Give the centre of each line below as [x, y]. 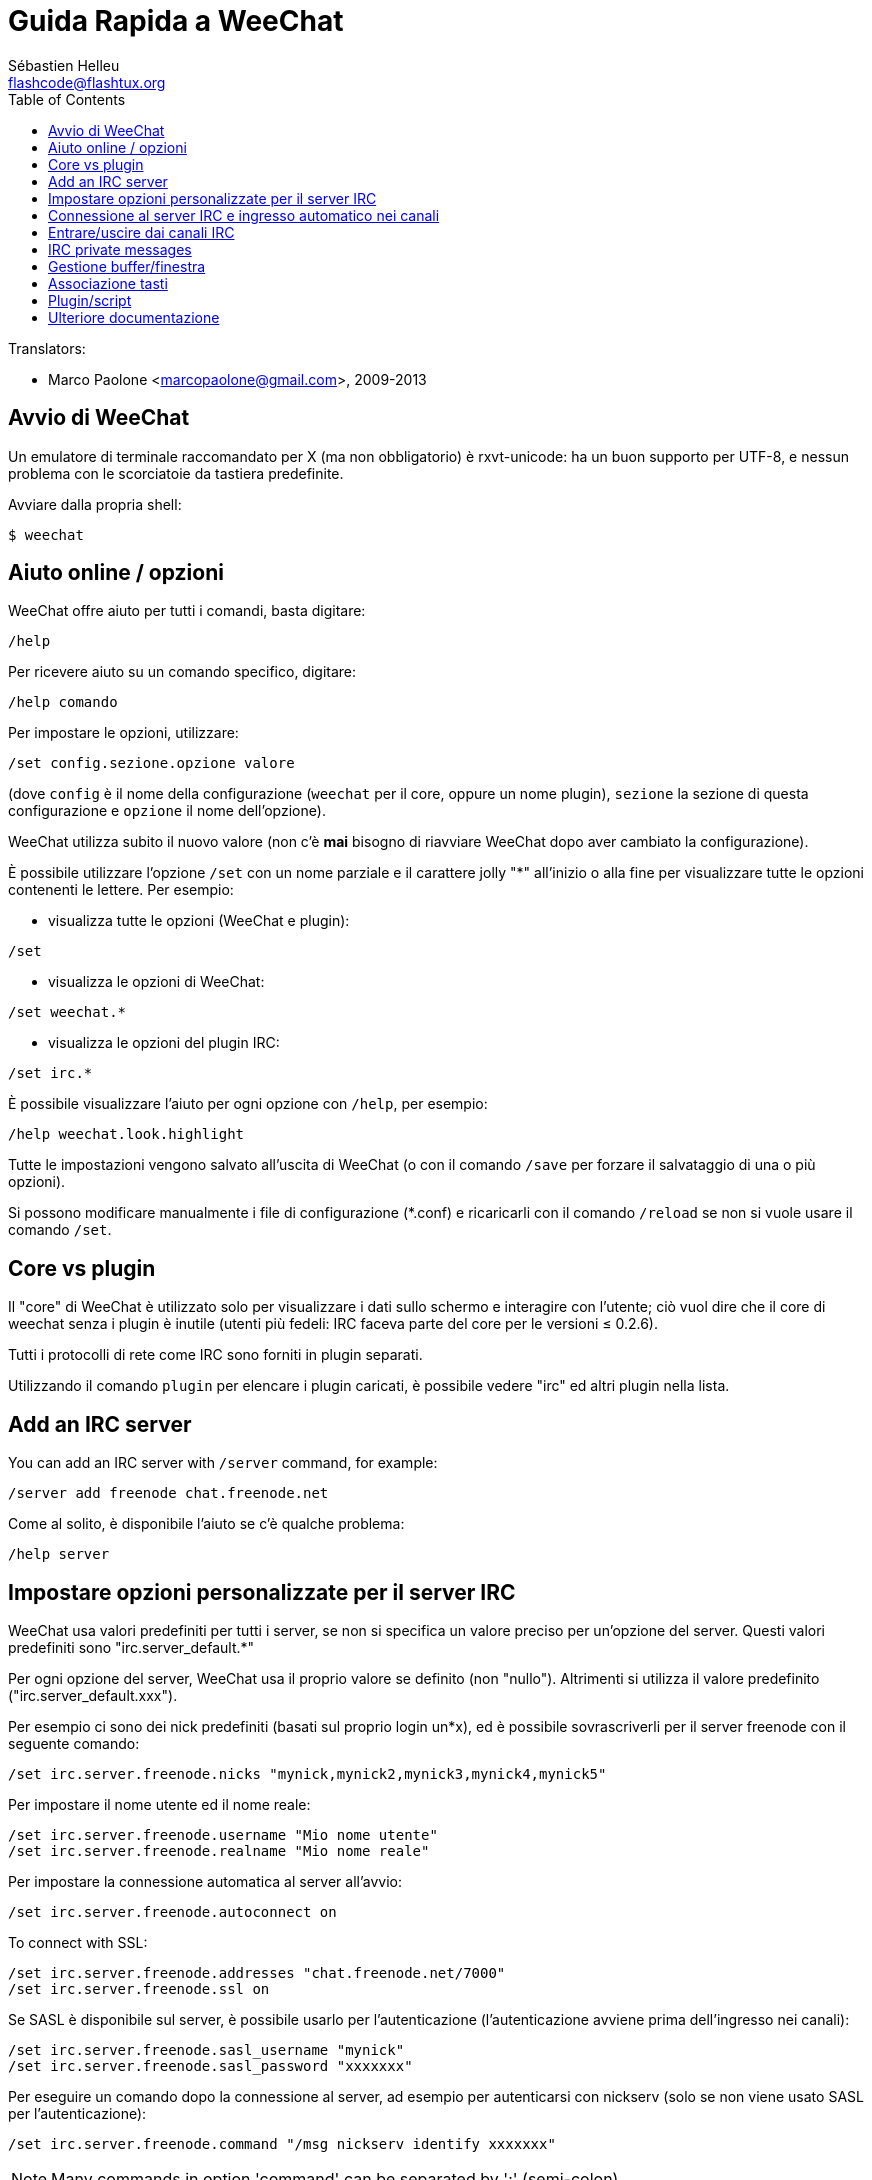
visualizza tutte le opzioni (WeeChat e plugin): [199, 921]
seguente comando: [74, 1743]
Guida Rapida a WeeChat [176, 21]
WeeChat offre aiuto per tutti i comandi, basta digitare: [187, 611]
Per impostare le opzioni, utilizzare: [123, 733]
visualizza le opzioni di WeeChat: [156, 982]
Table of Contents [67, 99]
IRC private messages [120, 249]
